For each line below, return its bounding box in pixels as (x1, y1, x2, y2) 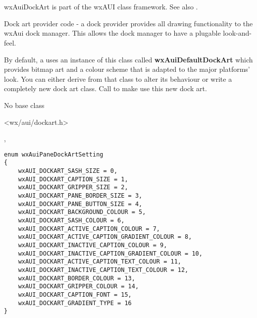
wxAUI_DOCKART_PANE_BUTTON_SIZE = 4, (18, 200, 143, 208)
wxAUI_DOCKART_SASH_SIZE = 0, (18, 167, 118, 175)
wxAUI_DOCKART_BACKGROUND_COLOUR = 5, (18, 209, 146, 216)
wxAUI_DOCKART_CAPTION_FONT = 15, (18, 291, 132, 298)
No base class (4, 100, 45, 110)
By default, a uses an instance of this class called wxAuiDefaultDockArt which (4, 54, 253, 64)
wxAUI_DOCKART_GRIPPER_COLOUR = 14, (18, 283, 139, 290)
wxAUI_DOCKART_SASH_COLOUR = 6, (18, 216, 125, 224)
